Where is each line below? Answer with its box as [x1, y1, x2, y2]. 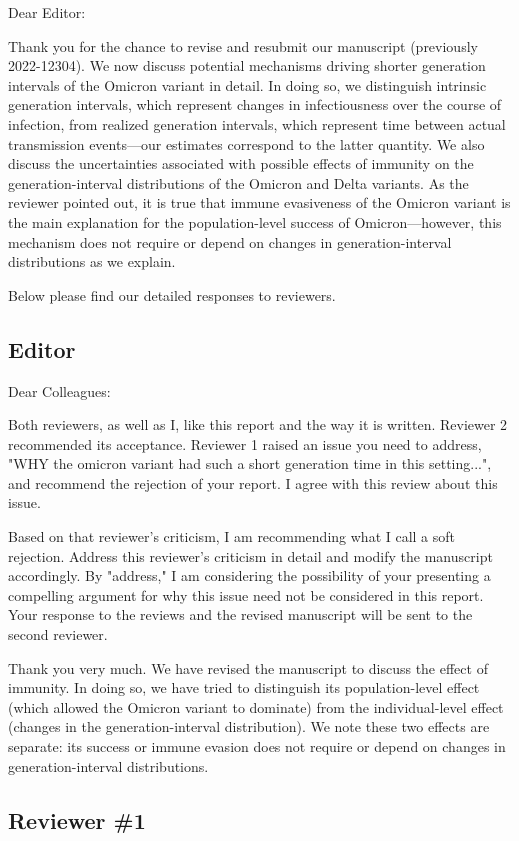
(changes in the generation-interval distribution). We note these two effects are [8, 716, 490, 737]
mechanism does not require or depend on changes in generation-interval [8, 231, 452, 252]
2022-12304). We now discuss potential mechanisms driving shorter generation [8, 55, 486, 76]
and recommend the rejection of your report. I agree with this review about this [8, 472, 498, 493]
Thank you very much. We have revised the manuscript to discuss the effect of [8, 657, 488, 678]
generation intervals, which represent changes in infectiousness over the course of [8, 94, 502, 115]
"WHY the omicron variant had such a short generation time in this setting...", [8, 453, 492, 474]
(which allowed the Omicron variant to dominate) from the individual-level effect [8, 696, 504, 717]
